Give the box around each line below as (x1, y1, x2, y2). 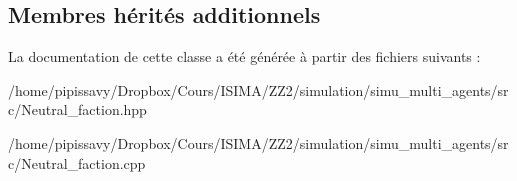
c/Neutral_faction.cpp (8, 152, 146, 173)
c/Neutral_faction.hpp (8, 99, 147, 120)
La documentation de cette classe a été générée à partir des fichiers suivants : (8, 46, 481, 67)
